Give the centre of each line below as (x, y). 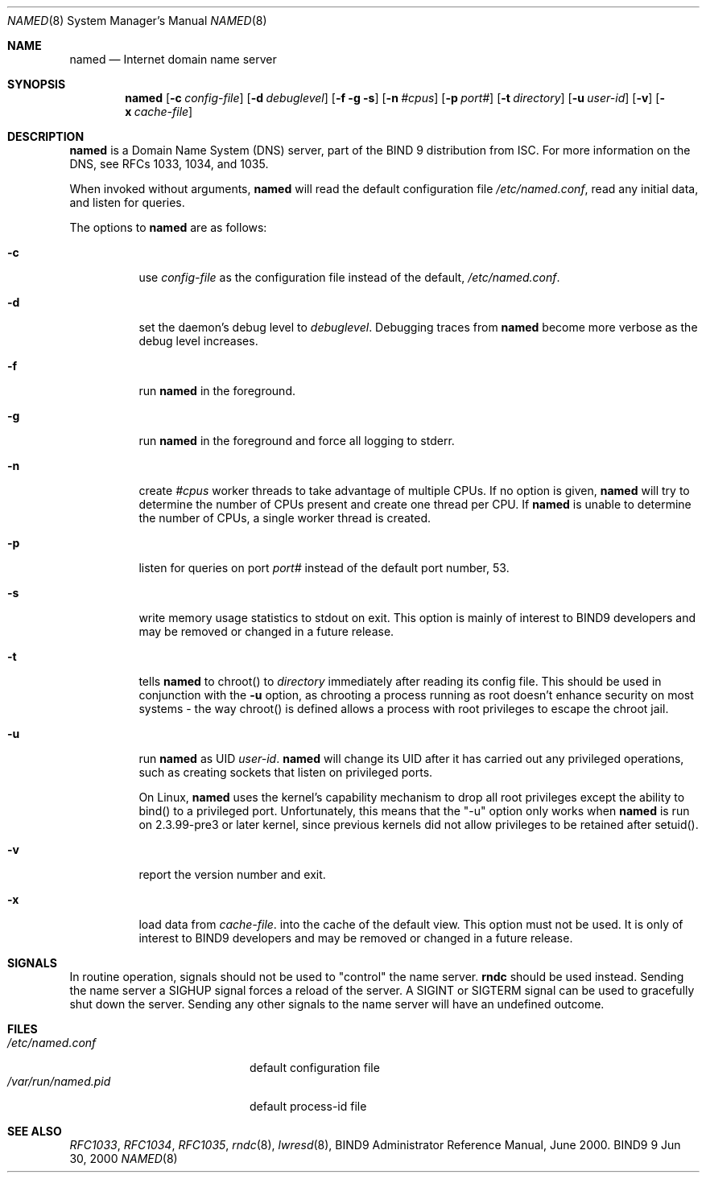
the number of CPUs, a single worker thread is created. (285, 518)
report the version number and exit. (232, 874)
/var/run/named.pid (59, 1081)
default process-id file (308, 1106)
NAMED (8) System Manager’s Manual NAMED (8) (137, 21)
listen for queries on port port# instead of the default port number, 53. (324, 568)
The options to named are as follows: (168, 227)
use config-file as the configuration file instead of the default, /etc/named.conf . (349, 277)
